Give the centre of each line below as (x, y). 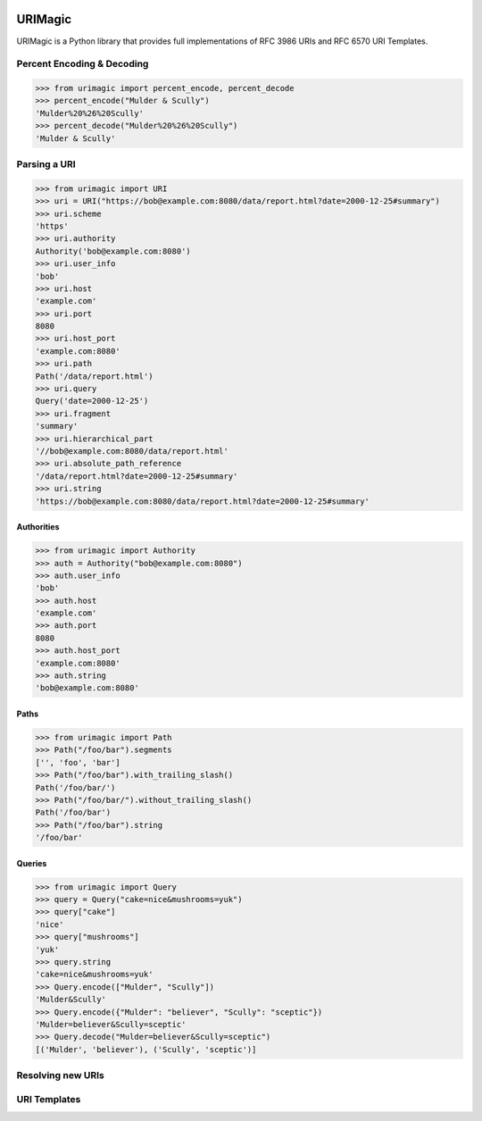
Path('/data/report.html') (94, 376)
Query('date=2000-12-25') (92, 401)
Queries (32, 863)
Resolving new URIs (60, 1075)
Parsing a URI (46, 163)
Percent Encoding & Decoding (83, 64)
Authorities (38, 527)
